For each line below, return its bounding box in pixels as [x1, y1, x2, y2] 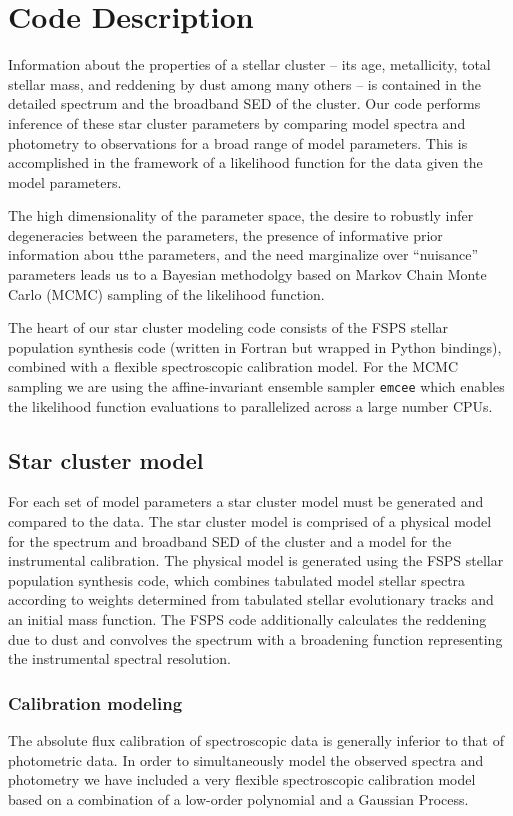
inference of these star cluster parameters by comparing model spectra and [8, 112, 466, 133]
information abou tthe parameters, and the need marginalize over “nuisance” [8, 244, 479, 265]
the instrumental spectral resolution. [8, 648, 231, 669]
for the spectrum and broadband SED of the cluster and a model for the [8, 530, 452, 551]
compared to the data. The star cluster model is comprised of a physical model [8, 511, 492, 532]
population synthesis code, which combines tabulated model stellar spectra [8, 569, 466, 590]
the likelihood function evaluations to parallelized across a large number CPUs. [8, 395, 493, 416]
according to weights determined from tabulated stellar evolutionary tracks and [8, 589, 494, 610]
